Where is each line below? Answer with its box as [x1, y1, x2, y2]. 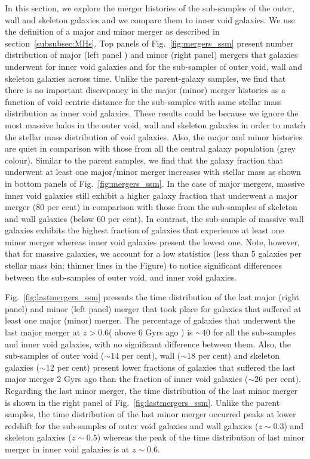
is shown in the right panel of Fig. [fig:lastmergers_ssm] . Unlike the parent [5, 396, 280, 408]
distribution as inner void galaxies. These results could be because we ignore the [5, 107, 299, 119]
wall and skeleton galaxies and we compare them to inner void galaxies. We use [5, 13, 295, 26]
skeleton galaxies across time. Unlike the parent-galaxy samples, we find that [5, 72, 286, 84]
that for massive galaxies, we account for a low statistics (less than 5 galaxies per [5, 247, 302, 260]
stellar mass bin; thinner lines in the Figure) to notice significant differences [5, 259, 282, 272]
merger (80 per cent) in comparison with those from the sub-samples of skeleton [5, 201, 297, 213]
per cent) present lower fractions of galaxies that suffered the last [57, 361, 296, 373]
